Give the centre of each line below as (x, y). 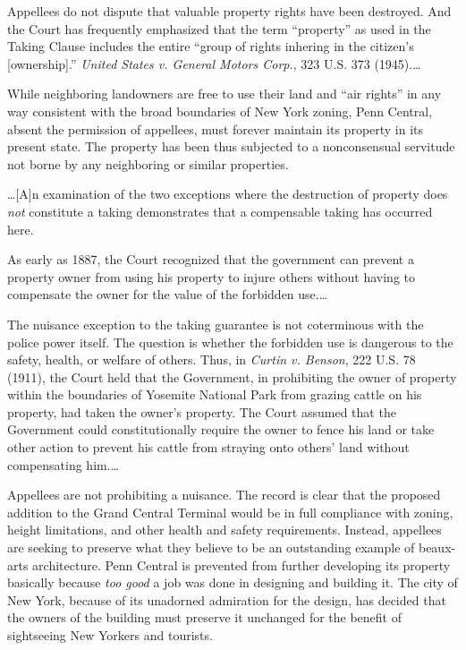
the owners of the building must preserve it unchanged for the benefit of (205, 617)
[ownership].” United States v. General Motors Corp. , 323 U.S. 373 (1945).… (214, 63)
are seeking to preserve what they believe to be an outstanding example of (211, 547)
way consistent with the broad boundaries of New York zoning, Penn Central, (220, 111)
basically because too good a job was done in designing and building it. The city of (233, 582)
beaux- (437, 547)
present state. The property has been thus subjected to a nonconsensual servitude (231, 146)
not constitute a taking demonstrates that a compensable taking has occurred (220, 211)
